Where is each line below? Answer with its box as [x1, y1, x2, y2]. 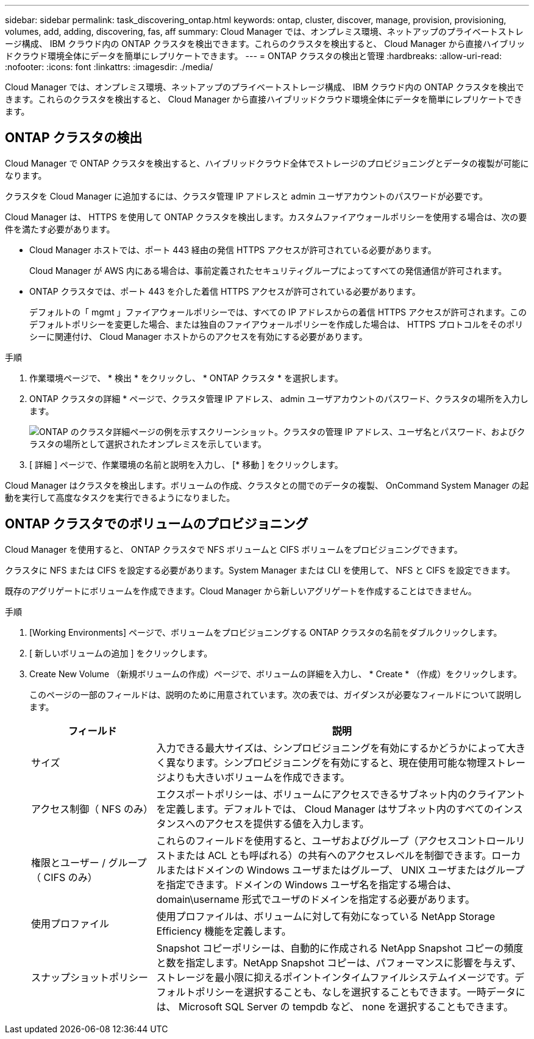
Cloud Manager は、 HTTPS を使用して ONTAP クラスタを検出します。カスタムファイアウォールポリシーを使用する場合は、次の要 [5, 211, 527, 222]
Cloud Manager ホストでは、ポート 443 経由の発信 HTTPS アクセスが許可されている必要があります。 [29, 244, 436, 255]
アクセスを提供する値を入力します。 [205, 817, 369, 830]
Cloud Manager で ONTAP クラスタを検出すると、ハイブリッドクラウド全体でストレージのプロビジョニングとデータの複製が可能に [5, 157, 529, 168]
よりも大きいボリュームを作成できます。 [166, 771, 351, 783]
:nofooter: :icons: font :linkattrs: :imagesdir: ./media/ [5, 62, 213, 72]
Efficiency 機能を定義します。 [156, 924, 291, 937]
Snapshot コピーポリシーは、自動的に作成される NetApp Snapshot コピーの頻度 [156, 941, 524, 954]
